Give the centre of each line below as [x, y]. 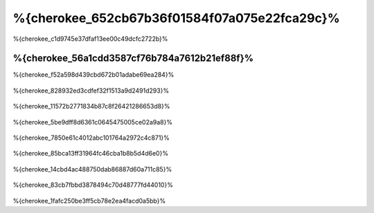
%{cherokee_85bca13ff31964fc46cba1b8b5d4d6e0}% [91, 154]
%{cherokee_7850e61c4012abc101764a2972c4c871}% [91, 138]
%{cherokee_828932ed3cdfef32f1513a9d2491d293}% [91, 91]
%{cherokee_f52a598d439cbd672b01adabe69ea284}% [93, 75]
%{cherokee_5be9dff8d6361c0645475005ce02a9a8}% [93, 122]
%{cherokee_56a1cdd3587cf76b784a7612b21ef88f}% [133, 58]
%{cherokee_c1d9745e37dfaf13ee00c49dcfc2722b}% [90, 39]
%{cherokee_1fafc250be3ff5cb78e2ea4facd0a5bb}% [89, 201]
